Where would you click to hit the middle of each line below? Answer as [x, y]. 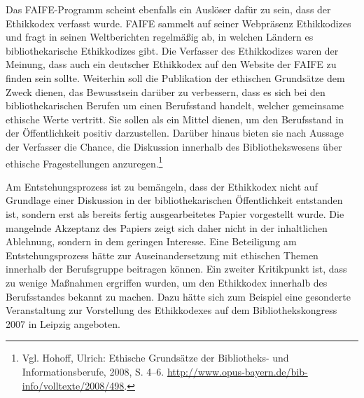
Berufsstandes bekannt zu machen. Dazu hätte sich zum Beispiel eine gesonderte [178, 296]
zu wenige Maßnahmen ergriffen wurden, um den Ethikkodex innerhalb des [167, 282]
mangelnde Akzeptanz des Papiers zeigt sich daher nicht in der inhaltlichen [167, 227]
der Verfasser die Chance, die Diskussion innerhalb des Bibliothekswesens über [174, 146]
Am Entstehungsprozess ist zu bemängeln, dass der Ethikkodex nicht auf [162, 186]
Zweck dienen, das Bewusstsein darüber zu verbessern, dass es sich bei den [166, 91]
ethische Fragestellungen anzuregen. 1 [84, 162]
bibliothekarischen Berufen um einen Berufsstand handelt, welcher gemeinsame [175, 105]
